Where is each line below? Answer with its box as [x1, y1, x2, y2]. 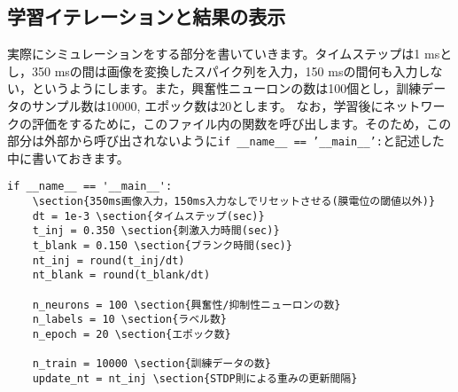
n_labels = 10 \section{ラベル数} [32, 313, 228, 326]
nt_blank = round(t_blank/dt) [32, 269, 211, 282]
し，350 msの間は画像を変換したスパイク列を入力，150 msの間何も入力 [7, 61, 418, 80]
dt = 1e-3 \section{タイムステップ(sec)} [32, 209, 265, 223]
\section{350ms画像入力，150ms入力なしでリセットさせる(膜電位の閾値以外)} [32, 195, 436, 208]
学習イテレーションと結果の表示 [7, 3, 286, 30]
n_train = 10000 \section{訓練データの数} [32, 357, 272, 371]
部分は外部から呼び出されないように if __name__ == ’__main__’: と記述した [7, 131, 445, 150]
